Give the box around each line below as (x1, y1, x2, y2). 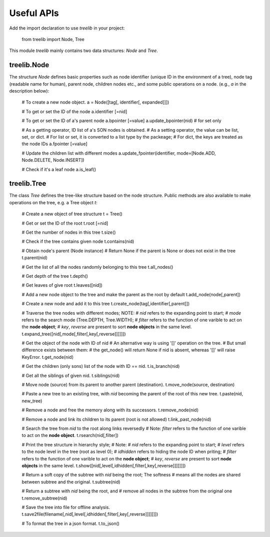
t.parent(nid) (21, 255, 47, 261)
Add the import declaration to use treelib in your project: (9, 25, 125, 31)
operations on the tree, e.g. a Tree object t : (9, 199, 97, 205)
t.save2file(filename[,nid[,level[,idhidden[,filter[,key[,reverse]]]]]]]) (21, 511, 158, 517)
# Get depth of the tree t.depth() (21, 273, 88, 279)
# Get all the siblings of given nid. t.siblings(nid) (21, 372, 120, 378)
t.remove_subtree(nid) (21, 495, 67, 501)
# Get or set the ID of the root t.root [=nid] (21, 220, 108, 226)
